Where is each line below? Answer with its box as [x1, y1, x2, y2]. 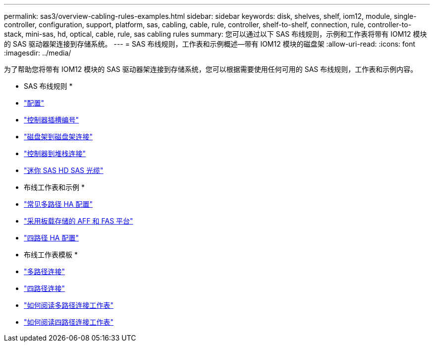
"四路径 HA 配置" [24, 233, 79, 242]
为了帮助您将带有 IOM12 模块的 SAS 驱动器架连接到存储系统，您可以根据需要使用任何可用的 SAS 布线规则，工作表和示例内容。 [4, 65, 418, 73]
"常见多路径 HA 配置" [24, 200, 93, 208]
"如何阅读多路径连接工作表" [24, 301, 114, 309]
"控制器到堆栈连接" [24, 149, 86, 158]
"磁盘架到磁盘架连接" [24, 132, 93, 141]
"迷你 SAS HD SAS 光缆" [24, 166, 104, 174]
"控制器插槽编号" [24, 115, 79, 124]
